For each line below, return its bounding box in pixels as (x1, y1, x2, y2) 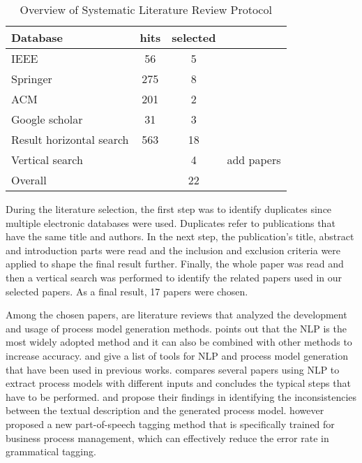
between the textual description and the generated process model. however (6, 403, 324, 418)
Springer (11, 71, 52, 87)
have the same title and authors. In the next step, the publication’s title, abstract (6, 229, 354, 244)
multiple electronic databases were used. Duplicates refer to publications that (6, 215, 335, 230)
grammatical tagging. (6, 444, 96, 459)
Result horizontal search (11, 131, 129, 147)
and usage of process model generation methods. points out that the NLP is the (6, 321, 347, 335)
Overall (11, 172, 47, 188)
